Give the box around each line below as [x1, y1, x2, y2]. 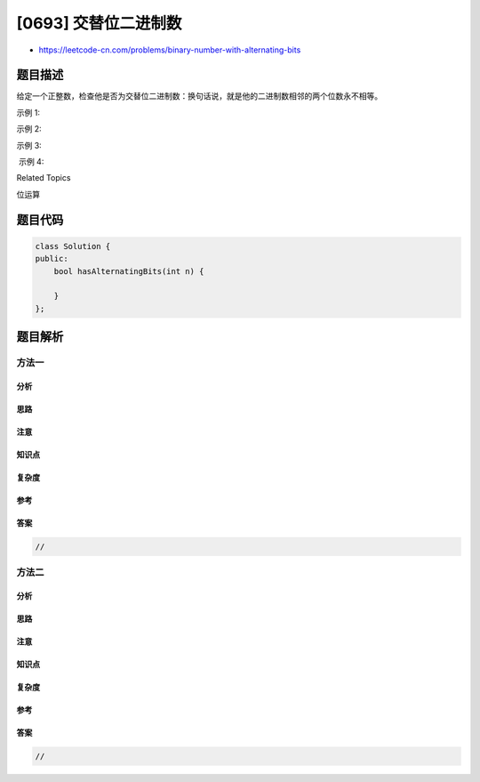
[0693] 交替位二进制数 [16, 13, 182, 33]
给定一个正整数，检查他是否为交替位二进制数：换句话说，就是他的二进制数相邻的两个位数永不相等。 [16, 91, 382, 101]
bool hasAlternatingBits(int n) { [53, 266, 204, 276]
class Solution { [35, 241, 111, 251]
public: [35, 254, 68, 264]
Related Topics [16, 173, 71, 183]
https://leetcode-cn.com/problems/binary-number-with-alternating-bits [38, 44, 301, 55]
